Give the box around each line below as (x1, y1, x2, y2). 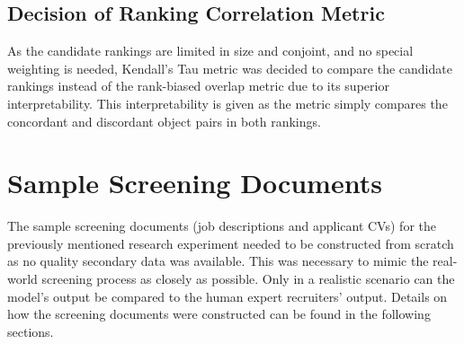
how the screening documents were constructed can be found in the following (7, 304, 431, 323)
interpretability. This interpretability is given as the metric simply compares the (7, 93, 448, 112)
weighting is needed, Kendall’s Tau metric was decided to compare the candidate (7, 58, 452, 77)
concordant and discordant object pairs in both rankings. (7, 111, 321, 130)
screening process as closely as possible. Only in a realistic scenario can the (41, 269, 455, 288)
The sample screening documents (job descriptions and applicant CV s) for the (7, 216, 436, 235)
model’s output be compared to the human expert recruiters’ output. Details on (7, 287, 448, 305)
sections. (7, 322, 54, 340)
